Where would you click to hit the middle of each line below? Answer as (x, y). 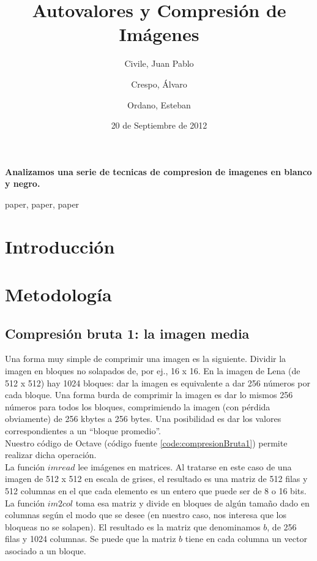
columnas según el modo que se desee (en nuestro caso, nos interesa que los (146, 515)
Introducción (60, 246)
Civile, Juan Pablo (159, 63)
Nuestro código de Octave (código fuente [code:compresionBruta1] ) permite (146, 442)
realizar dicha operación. (51, 455)
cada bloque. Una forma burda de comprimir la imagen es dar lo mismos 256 (149, 395)
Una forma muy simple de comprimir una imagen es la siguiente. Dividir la (146, 359)
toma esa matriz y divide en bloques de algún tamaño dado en (192, 503)
